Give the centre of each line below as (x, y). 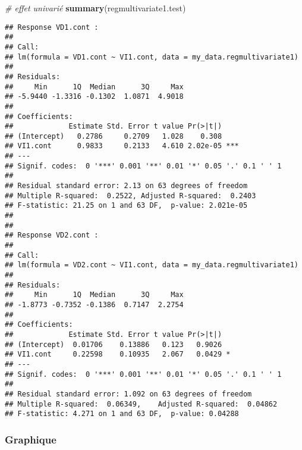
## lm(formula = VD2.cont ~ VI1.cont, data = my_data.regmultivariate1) (152, 265)
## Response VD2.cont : (52, 235)
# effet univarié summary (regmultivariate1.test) (95, 8)
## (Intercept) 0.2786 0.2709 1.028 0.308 (114, 136)
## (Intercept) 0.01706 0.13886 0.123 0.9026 (114, 344)
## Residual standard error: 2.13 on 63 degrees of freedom (126, 186)
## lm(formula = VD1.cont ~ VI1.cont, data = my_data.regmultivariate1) (152, 57)
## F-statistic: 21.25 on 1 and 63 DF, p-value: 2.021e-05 (126, 206)
